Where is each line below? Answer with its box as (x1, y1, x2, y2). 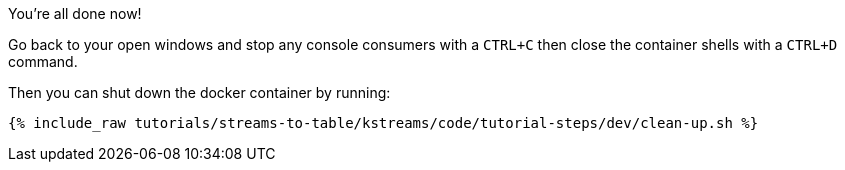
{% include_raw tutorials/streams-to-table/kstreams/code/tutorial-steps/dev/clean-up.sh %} (8, 115, 759, 131)
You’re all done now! (8, 5, 142, 22)
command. (8, 53, 78, 70)
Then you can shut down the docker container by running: (8, 84, 391, 101)
